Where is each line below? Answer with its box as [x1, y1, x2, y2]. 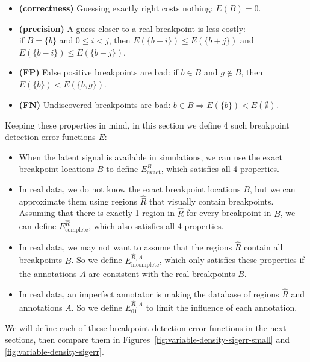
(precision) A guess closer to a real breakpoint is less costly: [19, 22, 246, 34]
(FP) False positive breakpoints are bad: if [19, 66, 178, 78]
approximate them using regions [19, 194, 138, 207]
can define [19, 220, 57, 232]
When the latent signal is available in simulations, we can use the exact [19, 150, 282, 163]
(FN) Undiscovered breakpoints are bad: [19, 98, 171, 110]
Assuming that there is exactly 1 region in [19, 206, 175, 219]
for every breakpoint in [186, 206, 271, 219]
